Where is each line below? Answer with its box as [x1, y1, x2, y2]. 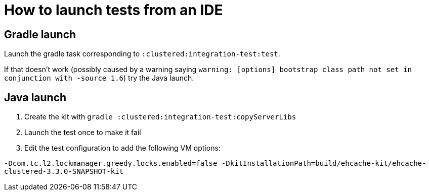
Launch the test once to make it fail [24, 128, 141, 137]
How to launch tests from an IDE [4, 2, 223, 19]
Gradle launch [4, 28, 76, 41]
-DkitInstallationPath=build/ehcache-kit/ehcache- [221, 159, 426, 168]
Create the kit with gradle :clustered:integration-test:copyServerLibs [24, 112, 296, 121]
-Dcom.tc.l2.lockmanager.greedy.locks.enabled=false [4, 159, 218, 168]
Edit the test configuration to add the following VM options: [24, 144, 221, 153]
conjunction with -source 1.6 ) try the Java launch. [4, 74, 194, 83]
